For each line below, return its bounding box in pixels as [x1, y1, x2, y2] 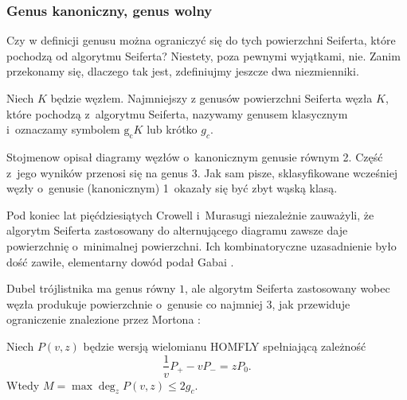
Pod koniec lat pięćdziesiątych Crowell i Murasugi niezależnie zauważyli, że [6, 206, 374, 223]
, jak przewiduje [272, 295, 350, 312]
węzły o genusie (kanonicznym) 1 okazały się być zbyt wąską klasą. [6, 180, 338, 196]
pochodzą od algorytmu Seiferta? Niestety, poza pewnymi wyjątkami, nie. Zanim [6, 47, 401, 64]
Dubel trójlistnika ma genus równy [6, 280, 176, 297]
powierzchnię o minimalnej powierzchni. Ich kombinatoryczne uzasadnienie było [6, 237, 397, 254]
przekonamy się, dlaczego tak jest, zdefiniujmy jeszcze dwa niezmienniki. [6, 63, 359, 80]
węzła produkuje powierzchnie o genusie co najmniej [6, 295, 263, 312]
